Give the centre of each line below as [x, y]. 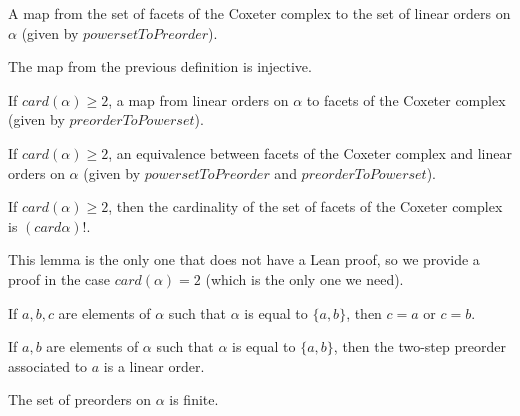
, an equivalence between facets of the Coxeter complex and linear [310, 152]
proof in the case [59, 278]
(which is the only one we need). [304, 278]
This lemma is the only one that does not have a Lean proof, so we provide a [244, 259]
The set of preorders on [79, 399]
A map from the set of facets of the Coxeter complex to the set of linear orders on [259, 13]
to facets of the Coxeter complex [406, 99]
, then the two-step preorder [419, 346]
